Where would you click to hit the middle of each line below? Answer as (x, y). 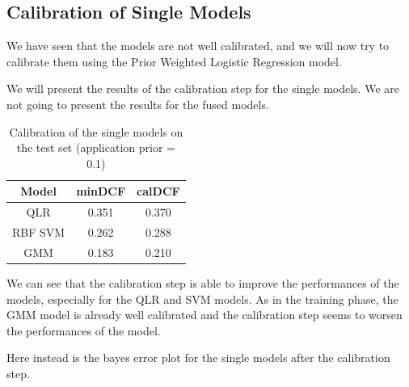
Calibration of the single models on (96, 131)
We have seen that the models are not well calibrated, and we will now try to (198, 46)
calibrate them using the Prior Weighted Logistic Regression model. (174, 61)
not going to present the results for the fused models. (138, 104)
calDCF (158, 191)
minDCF (101, 191)
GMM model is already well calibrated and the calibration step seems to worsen (204, 315)
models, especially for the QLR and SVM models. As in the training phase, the (202, 299)
